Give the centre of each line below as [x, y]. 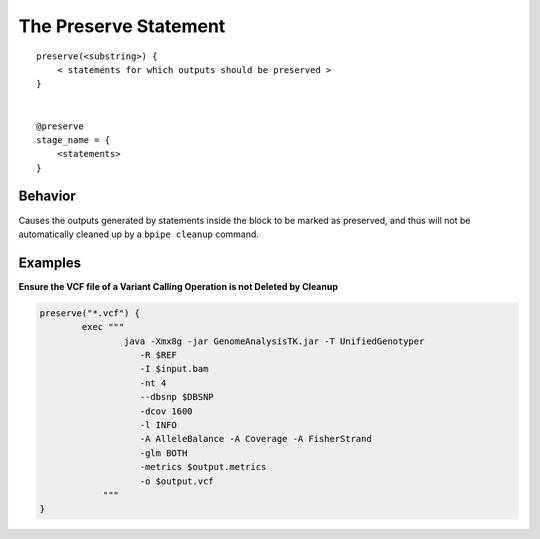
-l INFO [158, 424]
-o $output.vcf [176, 481]
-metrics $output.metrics [203, 467]
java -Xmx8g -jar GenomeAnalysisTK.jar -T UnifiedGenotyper [274, 341]
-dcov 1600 [166, 411]
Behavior [47, 196]
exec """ [103, 327]
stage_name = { [73, 139]
